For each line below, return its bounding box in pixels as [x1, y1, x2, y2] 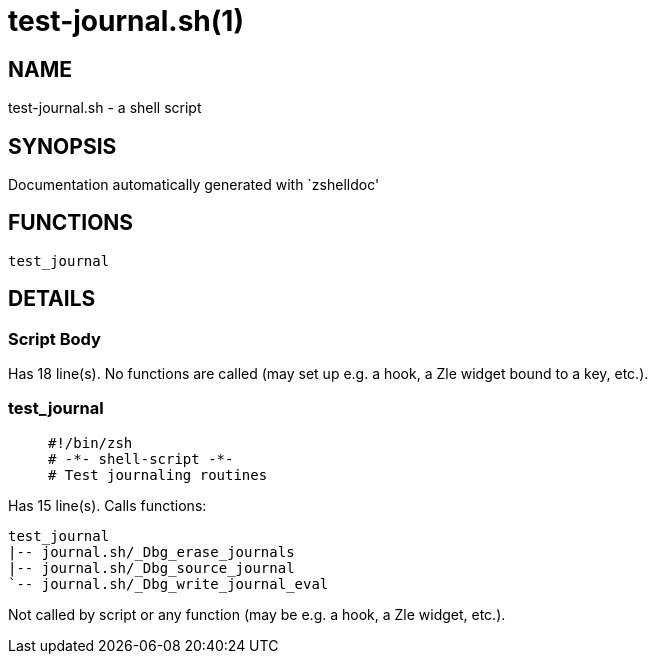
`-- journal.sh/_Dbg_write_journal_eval [8, 575, 329, 592]
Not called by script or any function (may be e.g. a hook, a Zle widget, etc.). [8, 605, 506, 623]
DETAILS [8, 286, 96, 312]
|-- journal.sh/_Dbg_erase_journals [8, 543, 295, 560]
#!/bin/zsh [48, 434, 133, 451]
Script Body [8, 328, 101, 349]
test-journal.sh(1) [8, 4, 244, 38]
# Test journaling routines [48, 466, 268, 483]
